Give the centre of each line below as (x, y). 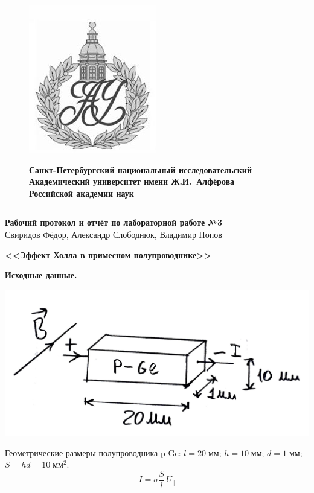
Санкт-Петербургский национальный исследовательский (140, 169)
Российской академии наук (82, 193)
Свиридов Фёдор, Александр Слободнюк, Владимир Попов (114, 234)
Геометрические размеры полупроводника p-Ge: (93, 452)
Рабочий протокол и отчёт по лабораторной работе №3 (114, 222)
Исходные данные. (41, 275)
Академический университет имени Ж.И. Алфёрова (132, 181)
